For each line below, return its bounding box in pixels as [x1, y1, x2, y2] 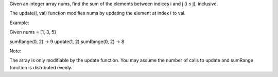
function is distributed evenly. [9, 64, 73, 70]
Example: [9, 20, 29, 26]
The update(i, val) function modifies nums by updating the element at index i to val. [9, 10, 186, 16]
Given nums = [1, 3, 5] [9, 29, 56, 35]
